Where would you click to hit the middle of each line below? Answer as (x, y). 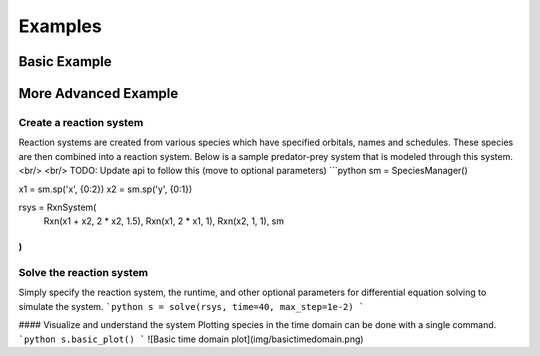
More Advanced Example (98, 93)
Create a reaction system (81, 122)
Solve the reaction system (83, 273)
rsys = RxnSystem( (57, 207)
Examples (60, 26)
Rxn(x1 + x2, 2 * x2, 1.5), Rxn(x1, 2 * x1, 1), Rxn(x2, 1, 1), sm (164, 221)
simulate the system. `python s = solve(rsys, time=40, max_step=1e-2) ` (191, 306)
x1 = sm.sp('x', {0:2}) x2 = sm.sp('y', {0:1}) (105, 189)
